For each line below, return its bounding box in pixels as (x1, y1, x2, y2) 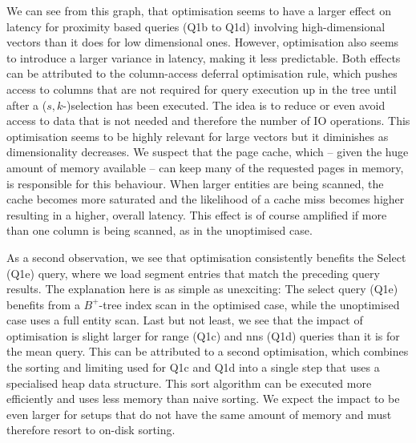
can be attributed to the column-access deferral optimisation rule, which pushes (6, 65, 398, 82)
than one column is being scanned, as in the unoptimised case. (6, 222, 313, 239)
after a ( (6, 96, 47, 113)
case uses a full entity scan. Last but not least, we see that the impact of (6, 312, 363, 328)
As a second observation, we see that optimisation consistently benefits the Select (6, 248, 406, 265)
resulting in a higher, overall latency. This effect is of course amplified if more (6, 206, 387, 223)
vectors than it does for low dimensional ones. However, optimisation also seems (6, 34, 399, 50)
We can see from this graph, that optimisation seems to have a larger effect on (6, 2, 391, 18)
